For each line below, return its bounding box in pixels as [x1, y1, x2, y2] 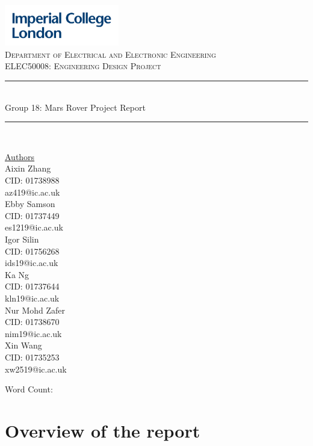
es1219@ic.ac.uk [5, 221, 63, 234]
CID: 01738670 [5, 315, 60, 328]
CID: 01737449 [5, 209, 60, 221]
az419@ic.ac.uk [5, 185, 60, 198]
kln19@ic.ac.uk [5, 291, 60, 304]
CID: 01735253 [5, 350, 60, 363]
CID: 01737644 [5, 280, 60, 293]
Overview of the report [5, 418, 200, 442]
